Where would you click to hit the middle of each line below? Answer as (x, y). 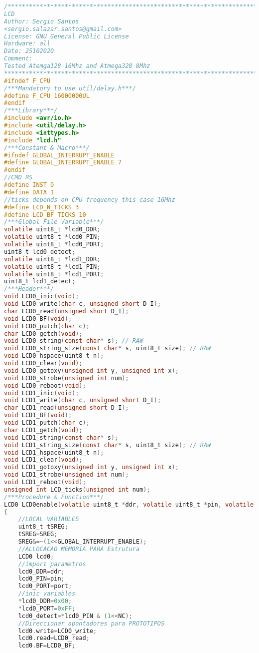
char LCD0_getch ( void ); (43, 333)
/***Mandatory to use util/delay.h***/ (70, 88)
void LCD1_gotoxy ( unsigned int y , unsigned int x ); (91, 467)
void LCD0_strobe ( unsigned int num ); (66, 378)
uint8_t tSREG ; (43, 527)
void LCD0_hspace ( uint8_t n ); (54, 356)
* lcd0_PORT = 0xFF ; (47, 608)
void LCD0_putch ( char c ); (47, 326)
